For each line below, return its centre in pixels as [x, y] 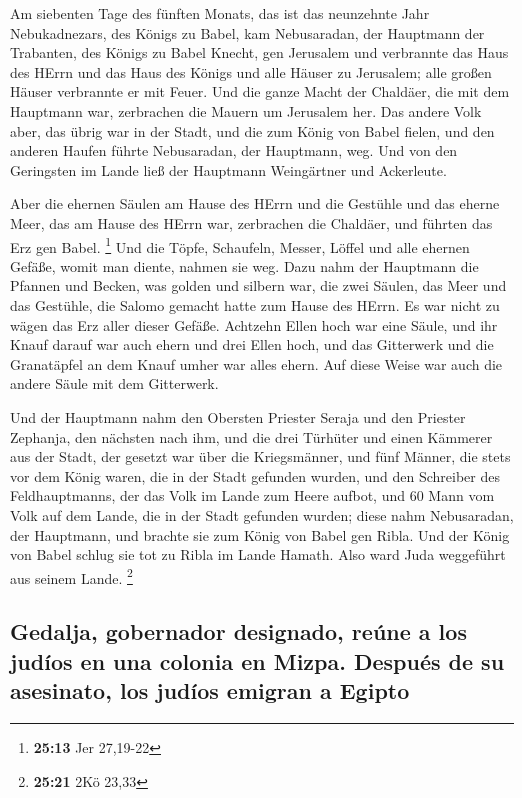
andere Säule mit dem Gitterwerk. [114, 383]
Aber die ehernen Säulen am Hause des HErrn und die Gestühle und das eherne [255, 203]
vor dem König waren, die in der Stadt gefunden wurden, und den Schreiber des [255, 475]
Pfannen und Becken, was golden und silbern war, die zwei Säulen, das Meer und [258, 285]
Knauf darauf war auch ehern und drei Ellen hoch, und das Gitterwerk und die [252, 344]
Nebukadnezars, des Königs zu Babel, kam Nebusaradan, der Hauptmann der [247, 32]
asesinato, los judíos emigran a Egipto [210, 690]
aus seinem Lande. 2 [71, 576]
